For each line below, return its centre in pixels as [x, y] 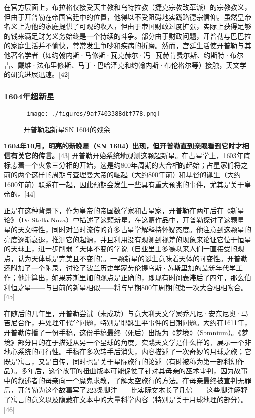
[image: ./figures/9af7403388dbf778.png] [92, 113]
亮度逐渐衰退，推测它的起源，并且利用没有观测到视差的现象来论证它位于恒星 [127, 239]
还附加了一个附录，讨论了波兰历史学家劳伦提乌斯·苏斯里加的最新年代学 [120, 268]
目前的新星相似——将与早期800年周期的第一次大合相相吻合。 [150, 287]
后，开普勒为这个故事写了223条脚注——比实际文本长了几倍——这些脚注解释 [126, 390]
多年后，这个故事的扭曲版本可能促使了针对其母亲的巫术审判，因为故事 [134, 371]
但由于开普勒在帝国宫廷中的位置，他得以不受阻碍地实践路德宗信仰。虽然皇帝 [127, 16]
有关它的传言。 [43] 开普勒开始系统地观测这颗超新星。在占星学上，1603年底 [130, 155]
